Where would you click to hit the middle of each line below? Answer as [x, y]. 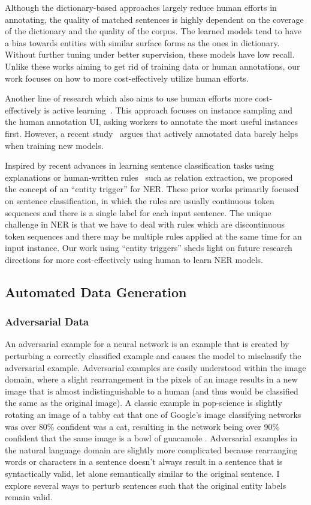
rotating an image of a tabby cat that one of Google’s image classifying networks [153, 415]
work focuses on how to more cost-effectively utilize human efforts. [127, 78]
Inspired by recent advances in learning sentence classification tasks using [140, 165]
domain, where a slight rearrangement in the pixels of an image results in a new [151, 379]
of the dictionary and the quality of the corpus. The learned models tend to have [153, 31]
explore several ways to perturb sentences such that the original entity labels [146, 485]
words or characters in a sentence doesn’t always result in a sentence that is [144, 461]
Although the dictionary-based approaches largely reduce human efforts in [141, 7]
